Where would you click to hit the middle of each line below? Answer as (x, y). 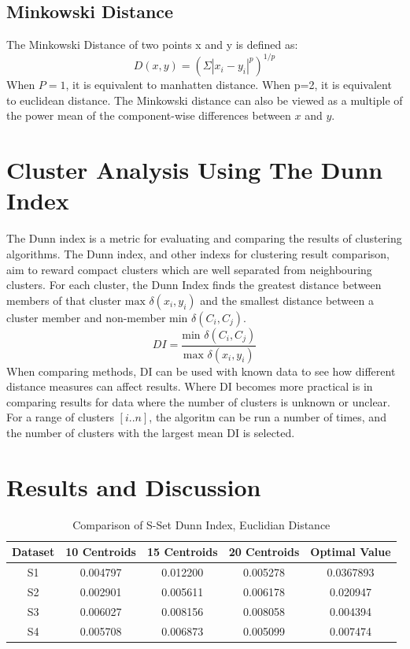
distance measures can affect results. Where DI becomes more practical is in (190, 386)
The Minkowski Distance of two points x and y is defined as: (152, 45)
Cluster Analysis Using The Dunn (195, 170)
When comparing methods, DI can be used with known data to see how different (201, 371)
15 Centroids (182, 552)
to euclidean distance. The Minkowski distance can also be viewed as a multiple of (205, 100)
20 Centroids (264, 552)
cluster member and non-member (86, 317)
